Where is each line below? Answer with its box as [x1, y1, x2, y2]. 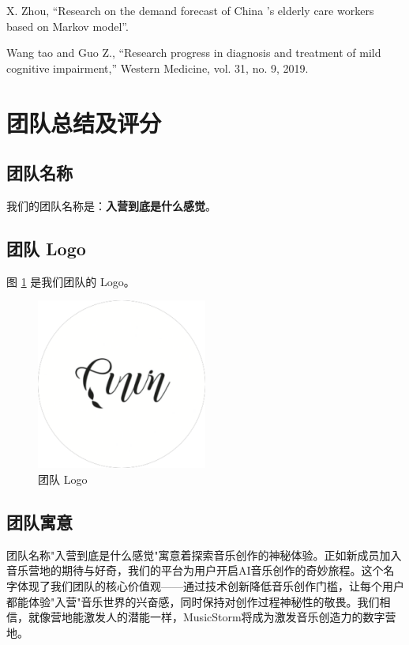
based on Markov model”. [6, 17, 129, 34]
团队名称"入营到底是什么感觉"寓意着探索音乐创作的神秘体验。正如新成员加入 [6, 546, 402, 563]
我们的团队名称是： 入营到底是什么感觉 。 [6, 197, 216, 213]
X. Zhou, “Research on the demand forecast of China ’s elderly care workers [6, 2, 374, 18]
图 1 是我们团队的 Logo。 [6, 273, 135, 289]
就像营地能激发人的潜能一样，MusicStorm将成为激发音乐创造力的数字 [28, 609, 385, 625]
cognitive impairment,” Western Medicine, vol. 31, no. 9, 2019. [6, 59, 309, 76]
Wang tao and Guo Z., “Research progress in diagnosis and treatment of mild [6, 44, 381, 61]
